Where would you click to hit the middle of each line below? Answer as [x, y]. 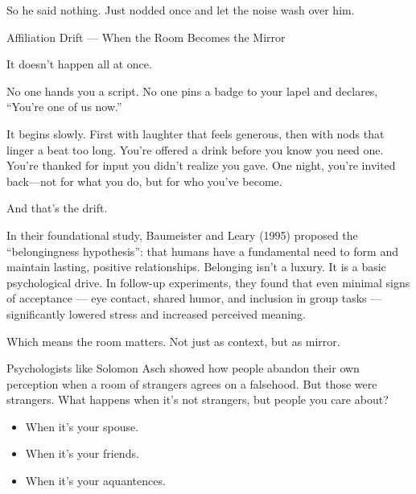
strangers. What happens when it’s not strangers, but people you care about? [198, 399]
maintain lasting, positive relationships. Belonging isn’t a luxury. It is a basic [196, 267]
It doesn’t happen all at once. [79, 64]
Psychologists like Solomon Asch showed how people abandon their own [183, 368]
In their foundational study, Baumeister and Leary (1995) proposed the [182, 235]
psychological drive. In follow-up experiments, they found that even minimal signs [208, 282]
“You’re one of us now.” [64, 107]
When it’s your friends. [82, 453]
